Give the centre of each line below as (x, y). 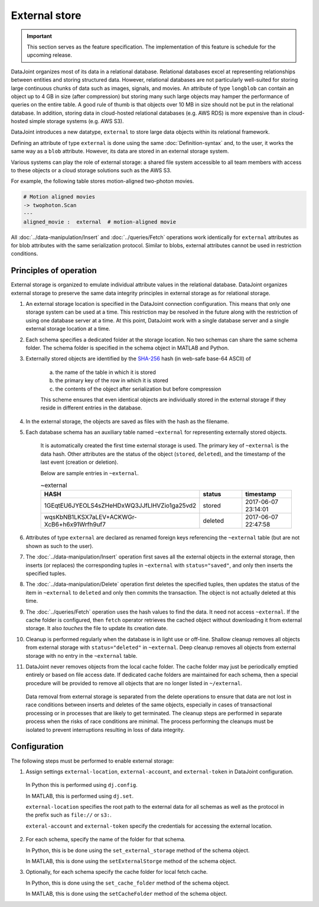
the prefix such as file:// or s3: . (69, 815)
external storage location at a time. (68, 329)
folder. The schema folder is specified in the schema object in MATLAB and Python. (128, 348)
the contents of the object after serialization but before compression (138, 389)
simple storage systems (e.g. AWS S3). (77, 121)
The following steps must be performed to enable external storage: (92, 761)
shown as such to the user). (60, 546)
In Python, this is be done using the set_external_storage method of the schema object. (138, 850)
